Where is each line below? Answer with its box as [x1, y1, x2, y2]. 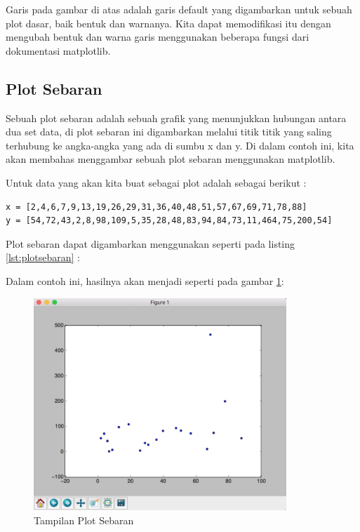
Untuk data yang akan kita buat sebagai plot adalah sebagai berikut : [6, 175, 307, 189]
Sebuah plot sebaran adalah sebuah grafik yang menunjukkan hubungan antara [6, 110, 347, 125]
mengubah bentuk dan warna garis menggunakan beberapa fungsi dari [6, 29, 309, 44]
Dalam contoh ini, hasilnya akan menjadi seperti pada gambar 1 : [6, 273, 284, 288]
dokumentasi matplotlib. [6, 43, 111, 58]
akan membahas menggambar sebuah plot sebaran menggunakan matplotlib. [6, 152, 335, 166]
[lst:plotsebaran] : [6, 250, 81, 265]
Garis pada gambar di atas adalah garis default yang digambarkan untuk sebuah [6, 2, 352, 16]
